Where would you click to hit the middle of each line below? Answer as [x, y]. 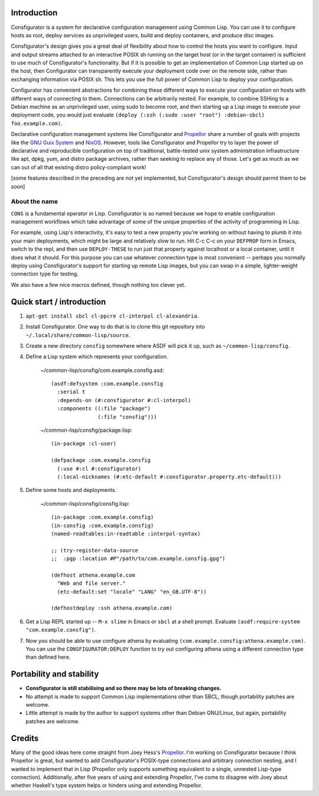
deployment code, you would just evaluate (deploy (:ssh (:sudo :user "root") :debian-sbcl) [138, 115]
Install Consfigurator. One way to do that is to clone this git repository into [115, 327]
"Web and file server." [92, 583]
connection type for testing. [45, 274]
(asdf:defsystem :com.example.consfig [107, 384]
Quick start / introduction [58, 302]
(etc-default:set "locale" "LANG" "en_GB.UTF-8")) [132, 592]
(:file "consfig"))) [127, 417]
